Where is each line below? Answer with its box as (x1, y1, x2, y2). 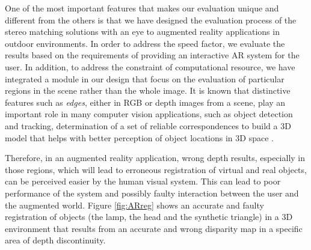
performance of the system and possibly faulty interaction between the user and (5, 186, 299, 199)
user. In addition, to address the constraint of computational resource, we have (5, 60, 295, 73)
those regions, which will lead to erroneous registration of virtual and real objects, (5, 163, 307, 175)
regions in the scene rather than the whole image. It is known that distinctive (5, 84, 291, 97)
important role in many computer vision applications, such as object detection (5, 108, 293, 120)
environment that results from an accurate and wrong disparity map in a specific (5, 222, 303, 234)
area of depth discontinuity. (5, 234, 106, 246)
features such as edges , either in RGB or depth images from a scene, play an (5, 96, 286, 108)
